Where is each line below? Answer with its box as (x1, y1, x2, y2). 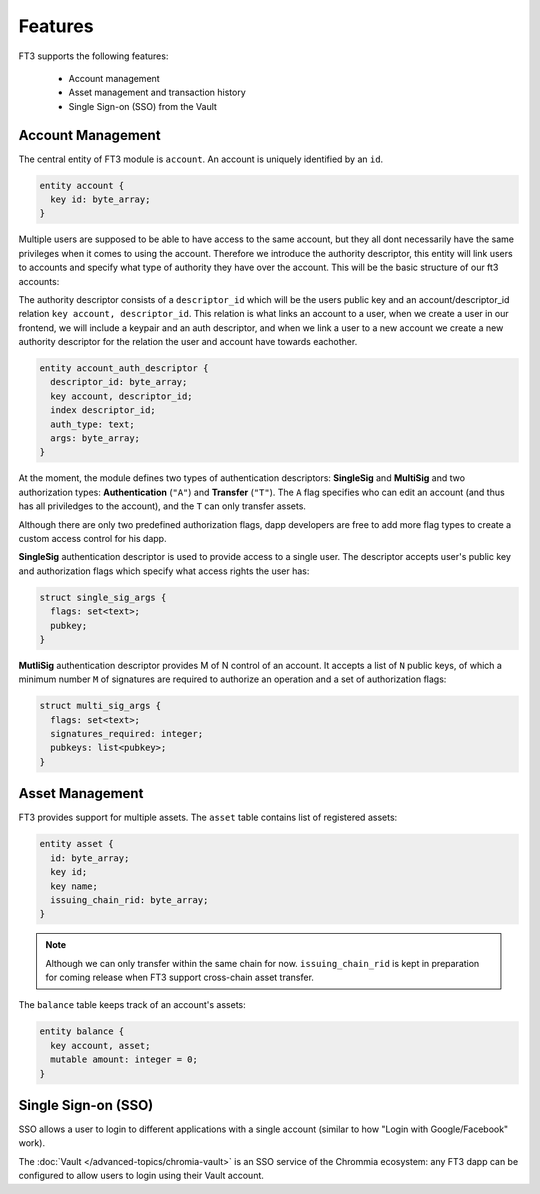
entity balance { (39, 1026, 125, 1037)
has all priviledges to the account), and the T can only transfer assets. (18, 500, 307, 512)
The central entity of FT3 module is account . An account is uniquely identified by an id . (18, 153, 384, 165)
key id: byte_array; (50, 194, 151, 205)
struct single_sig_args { (39, 591, 167, 603)
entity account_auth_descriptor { (39, 363, 209, 374)
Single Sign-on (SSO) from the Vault (68, 100, 217, 112)
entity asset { (39, 838, 114, 850)
